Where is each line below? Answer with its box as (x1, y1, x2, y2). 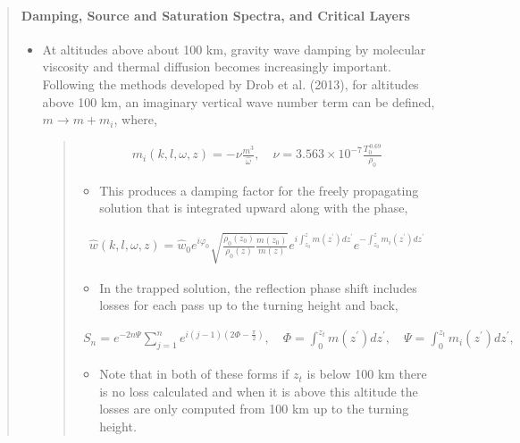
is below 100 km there (306, 364, 427, 383)
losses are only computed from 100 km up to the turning (99, 399, 409, 418)
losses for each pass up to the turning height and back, (99, 296, 398, 314)
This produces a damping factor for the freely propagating (99, 180, 419, 199)
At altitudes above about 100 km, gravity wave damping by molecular (42, 39, 426, 58)
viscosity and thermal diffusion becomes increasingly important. (42, 57, 391, 76)
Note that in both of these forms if (99, 364, 289, 383)
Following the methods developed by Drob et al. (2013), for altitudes (42, 74, 419, 93)
